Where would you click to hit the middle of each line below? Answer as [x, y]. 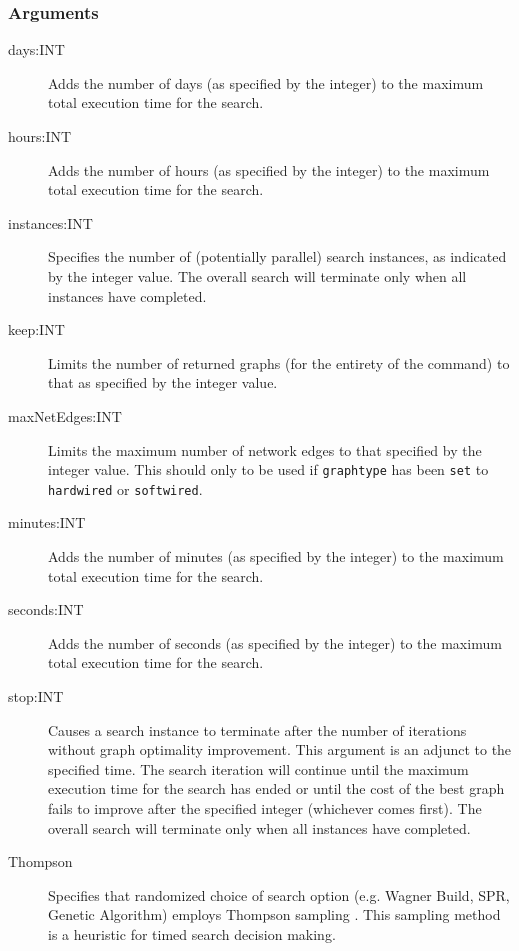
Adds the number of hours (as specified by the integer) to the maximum [269, 169]
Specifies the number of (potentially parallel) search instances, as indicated [277, 256]
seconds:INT [46, 609]
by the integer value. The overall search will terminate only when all [257, 275]
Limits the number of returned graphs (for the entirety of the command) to [279, 362]
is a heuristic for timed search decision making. [192, 933]
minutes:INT [47, 522]
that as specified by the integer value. [163, 382]
